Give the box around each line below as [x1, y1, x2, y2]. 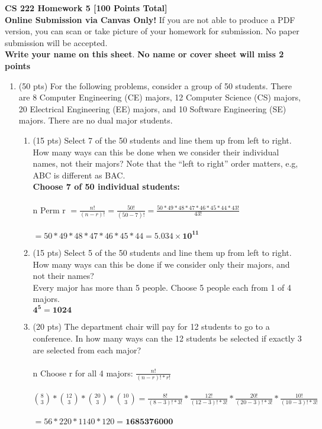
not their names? [33, 269, 94, 282]
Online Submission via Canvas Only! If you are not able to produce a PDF [5, 13, 295, 25]
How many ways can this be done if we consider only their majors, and [33, 258, 290, 270]
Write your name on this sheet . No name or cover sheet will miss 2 [5, 48, 284, 60]
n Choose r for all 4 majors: [33, 366, 133, 379]
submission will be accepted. [5, 36, 108, 48]
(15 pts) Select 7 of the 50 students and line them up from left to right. [33, 134, 292, 146]
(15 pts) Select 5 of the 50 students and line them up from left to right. [33, 246, 292, 258]
